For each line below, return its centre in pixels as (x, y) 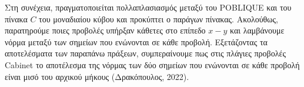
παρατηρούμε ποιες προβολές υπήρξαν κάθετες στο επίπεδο (105, 30)
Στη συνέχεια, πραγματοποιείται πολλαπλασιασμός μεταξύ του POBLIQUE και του (148, 7)
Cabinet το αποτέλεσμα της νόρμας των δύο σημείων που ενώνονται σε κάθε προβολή (152, 64)
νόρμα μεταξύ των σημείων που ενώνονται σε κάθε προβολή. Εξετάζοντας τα (136, 41)
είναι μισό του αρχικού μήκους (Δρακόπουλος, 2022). (97, 76)
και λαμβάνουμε (257, 30)
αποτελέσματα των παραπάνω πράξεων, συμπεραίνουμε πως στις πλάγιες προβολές (145, 53)
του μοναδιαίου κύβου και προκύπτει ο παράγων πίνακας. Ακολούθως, (158, 19)
